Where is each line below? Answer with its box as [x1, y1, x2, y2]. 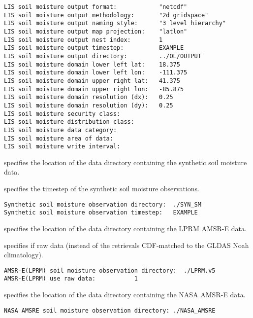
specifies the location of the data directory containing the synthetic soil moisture [4, 157, 247, 167]
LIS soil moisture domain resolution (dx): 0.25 [4, 94, 173, 101]
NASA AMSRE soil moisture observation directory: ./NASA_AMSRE [4, 307, 216, 314]
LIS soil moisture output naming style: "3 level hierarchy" [4, 20, 226, 27]
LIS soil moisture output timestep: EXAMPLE [4, 44, 184, 52]
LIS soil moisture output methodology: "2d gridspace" [4, 11, 209, 19]
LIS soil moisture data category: [4, 126, 117, 134]
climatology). [4, 249, 43, 260]
